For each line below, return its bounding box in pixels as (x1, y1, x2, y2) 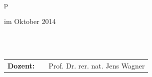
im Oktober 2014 (4, 15, 56, 26)
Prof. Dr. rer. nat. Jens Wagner (48, 60, 145, 71)
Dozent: (7, 60, 35, 71)
